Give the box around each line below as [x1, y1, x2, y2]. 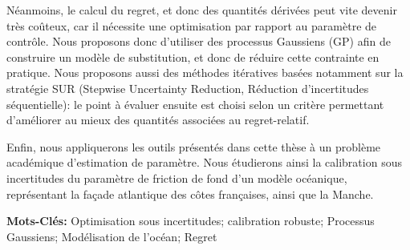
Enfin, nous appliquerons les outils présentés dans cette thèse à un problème [6, 138, 381, 155]
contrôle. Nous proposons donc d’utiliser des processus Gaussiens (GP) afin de [6, 33, 391, 50]
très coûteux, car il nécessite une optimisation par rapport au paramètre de [6, 17, 377, 34]
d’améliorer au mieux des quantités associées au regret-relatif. [6, 111, 310, 128]
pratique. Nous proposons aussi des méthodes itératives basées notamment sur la [6, 64, 404, 81]
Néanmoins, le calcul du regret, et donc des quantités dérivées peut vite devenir [6, 2, 397, 18]
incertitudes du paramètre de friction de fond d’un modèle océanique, [6, 169, 347, 186]
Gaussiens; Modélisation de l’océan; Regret [6, 228, 217, 244]
